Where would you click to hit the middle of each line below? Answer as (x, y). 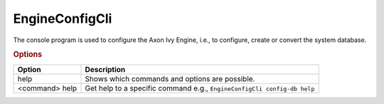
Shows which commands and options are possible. (170, 78)
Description (105, 69)
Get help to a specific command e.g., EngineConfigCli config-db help (200, 88)
